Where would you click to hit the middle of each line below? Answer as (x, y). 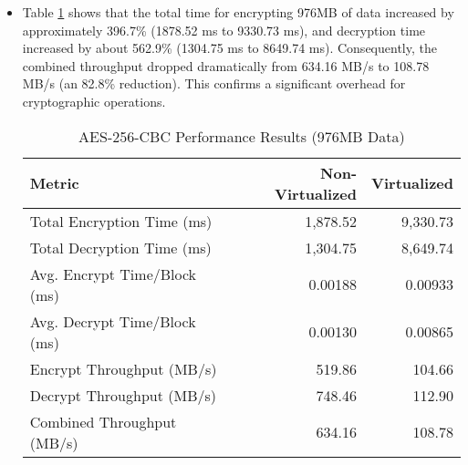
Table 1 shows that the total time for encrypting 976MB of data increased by (238, 12)
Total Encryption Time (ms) (121, 221)
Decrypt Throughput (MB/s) (123, 395)
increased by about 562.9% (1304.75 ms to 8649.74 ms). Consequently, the (229, 48)
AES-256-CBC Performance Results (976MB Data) (242, 136)
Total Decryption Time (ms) (120, 247)
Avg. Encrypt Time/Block (113, 274)
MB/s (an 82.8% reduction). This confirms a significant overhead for (214, 83)
